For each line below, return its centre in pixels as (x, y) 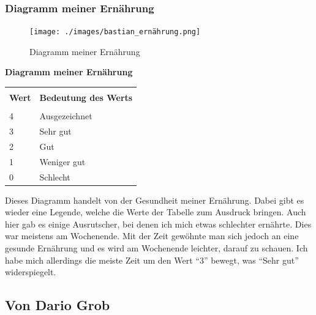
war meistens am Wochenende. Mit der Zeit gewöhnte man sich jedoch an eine (152, 236)
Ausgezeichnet (66, 116)
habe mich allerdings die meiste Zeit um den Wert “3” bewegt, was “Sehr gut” (152, 260)
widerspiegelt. (31, 272)
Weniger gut (62, 161)
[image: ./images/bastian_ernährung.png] (115, 32)
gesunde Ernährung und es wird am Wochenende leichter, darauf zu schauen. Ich (156, 248)
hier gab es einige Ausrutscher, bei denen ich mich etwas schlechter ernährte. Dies (158, 224)
